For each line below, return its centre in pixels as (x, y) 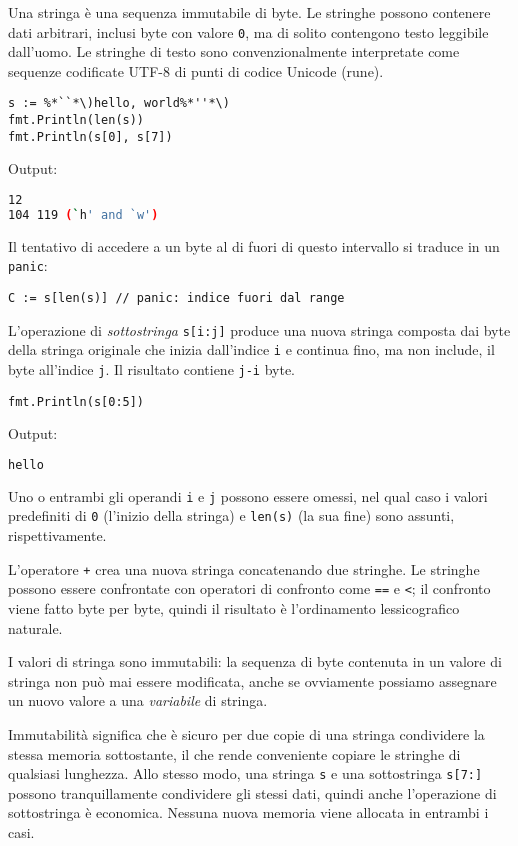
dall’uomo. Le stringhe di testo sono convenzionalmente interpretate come (234, 51)
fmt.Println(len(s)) (76, 120)
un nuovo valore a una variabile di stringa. (138, 700)
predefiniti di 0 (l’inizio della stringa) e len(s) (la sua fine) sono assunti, (231, 515)
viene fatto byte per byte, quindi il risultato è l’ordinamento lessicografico (234, 607)
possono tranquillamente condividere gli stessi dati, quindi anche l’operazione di (252, 792)
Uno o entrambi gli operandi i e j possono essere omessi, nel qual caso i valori (248, 495)
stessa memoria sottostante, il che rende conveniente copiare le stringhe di (234, 753)
